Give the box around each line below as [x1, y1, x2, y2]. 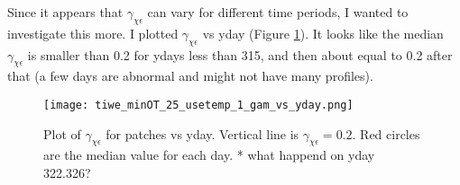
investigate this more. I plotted [7, 23, 179, 42]
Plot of [43, 124, 81, 143]
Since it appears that [7, 3, 124, 21]
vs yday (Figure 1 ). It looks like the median [202, 23, 444, 42]
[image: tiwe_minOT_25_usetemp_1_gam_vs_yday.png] [43, 98, 354, 111]
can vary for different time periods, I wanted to [147, 3, 409, 21]
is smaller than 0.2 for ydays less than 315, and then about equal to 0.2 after [27, 45, 453, 64]
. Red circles [352, 124, 420, 143]
